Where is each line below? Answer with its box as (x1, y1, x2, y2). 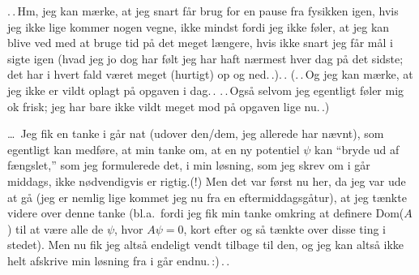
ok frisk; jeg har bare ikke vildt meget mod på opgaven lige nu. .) (7, 97, 330, 114)
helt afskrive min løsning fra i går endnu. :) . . (7, 251, 230, 269)
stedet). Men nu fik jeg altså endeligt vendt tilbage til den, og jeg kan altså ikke (7, 236, 404, 253)
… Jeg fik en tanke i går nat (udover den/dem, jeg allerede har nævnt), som (7, 125, 384, 142)
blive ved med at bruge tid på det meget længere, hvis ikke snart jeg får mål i (7, 34, 393, 51)
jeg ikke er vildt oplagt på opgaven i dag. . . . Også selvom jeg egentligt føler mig (7, 81, 404, 98)
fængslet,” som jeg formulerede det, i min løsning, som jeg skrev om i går (7, 157, 370, 174)
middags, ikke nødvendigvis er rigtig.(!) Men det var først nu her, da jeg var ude (7, 172, 406, 189)
